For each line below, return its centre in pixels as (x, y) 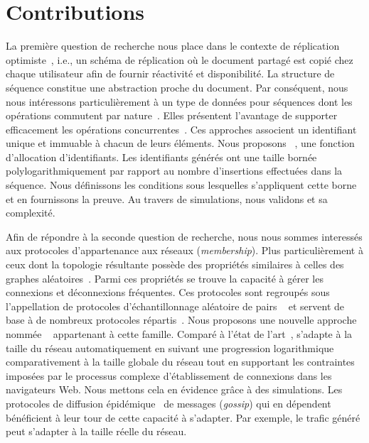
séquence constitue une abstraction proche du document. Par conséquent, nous (177, 87)
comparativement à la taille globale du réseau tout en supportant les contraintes (180, 362)
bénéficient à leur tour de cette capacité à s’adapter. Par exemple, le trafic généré (183, 417)
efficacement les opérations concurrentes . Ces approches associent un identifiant (181, 129)
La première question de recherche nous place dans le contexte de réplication (173, 46)
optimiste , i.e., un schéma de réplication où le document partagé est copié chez (180, 59)
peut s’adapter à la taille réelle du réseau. (96, 431)
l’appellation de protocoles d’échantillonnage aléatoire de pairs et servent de (175, 306)
